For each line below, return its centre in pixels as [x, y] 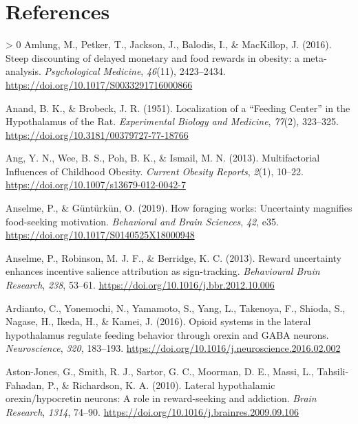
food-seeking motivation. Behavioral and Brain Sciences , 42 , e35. [142, 221]
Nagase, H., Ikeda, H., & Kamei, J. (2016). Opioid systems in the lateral [158, 321]
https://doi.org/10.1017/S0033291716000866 [99, 84]
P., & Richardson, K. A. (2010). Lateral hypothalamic [161, 384]
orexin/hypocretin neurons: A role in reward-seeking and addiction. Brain [161, 398]
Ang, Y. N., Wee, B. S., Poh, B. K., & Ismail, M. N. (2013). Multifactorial [163, 158]
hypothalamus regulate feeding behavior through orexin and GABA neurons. [167, 334]
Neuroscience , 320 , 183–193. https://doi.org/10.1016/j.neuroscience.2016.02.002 [173, 348]
